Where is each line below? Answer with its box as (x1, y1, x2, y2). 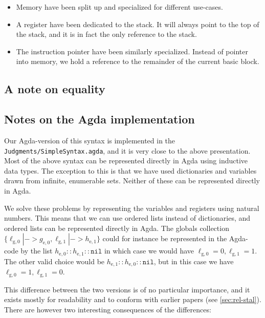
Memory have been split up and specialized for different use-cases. (16, 2, 223, 12)
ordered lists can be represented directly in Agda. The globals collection (4, 222, 229, 233)
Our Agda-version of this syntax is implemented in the (4, 135, 175, 145)
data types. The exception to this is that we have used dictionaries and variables (4, 165, 257, 176)
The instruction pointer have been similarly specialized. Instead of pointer (16, 46, 248, 56)
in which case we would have (104, 245, 194, 256)
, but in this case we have (153, 256, 234, 266)
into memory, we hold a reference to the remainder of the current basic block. (16, 56, 259, 67)
